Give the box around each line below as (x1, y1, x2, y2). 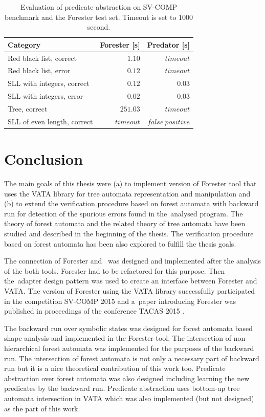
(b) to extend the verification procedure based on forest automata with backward (4, 198, 259, 209)
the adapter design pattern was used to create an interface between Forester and (4, 275, 257, 286)
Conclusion (4, 148, 83, 169)
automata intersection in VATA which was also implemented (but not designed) (4, 392, 254, 403)
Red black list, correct (8, 52, 77, 63)
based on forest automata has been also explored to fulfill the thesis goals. (4, 238, 236, 249)
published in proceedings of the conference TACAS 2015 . (4, 305, 185, 316)
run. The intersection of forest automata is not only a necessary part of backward (4, 353, 259, 363)
